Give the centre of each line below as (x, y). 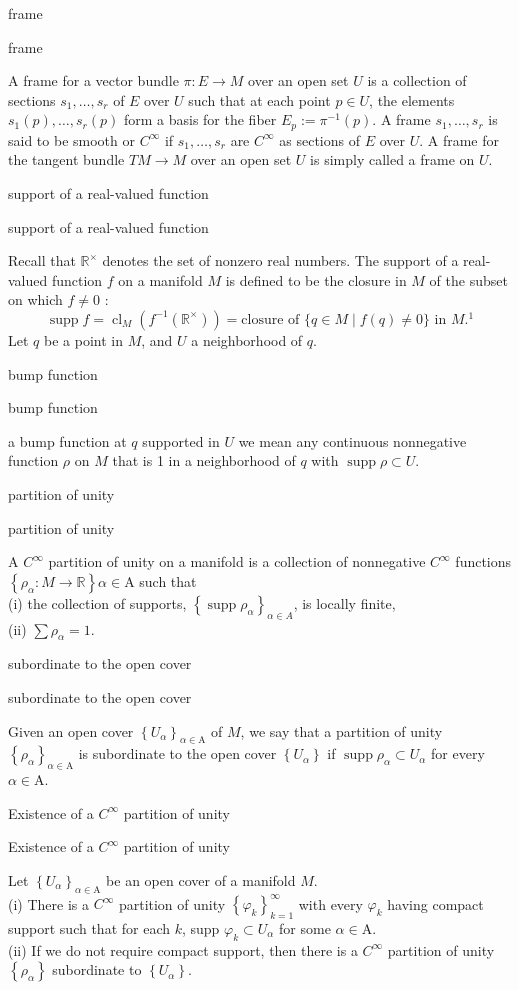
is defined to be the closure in (316, 279)
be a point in (83, 339)
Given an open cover (71, 730)
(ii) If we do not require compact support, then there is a (183, 949)
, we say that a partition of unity (341, 730)
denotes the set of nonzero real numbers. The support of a (280, 260)
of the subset (468, 279)
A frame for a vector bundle (93, 80)
